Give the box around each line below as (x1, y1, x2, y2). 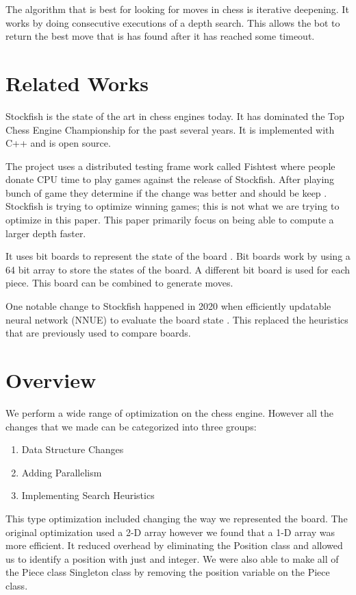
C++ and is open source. (5, 136, 111, 150)
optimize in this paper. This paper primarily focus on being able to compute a (5, 212, 334, 227)
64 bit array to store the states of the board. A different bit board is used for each (5, 262, 351, 276)
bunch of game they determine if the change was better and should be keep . (5, 185, 327, 199)
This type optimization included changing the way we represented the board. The (5, 511, 348, 525)
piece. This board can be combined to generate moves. (5, 276, 233, 290)
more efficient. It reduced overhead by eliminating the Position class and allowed (5, 538, 343, 552)
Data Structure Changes (21, 442, 124, 457)
